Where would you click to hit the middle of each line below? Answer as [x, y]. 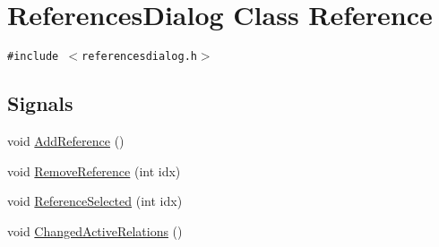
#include [33, 57]
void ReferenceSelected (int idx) [95, 201]
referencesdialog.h [139, 57]
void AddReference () [66, 140]
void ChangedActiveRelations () [95, 230]
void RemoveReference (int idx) [94, 170]
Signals [40, 103]
